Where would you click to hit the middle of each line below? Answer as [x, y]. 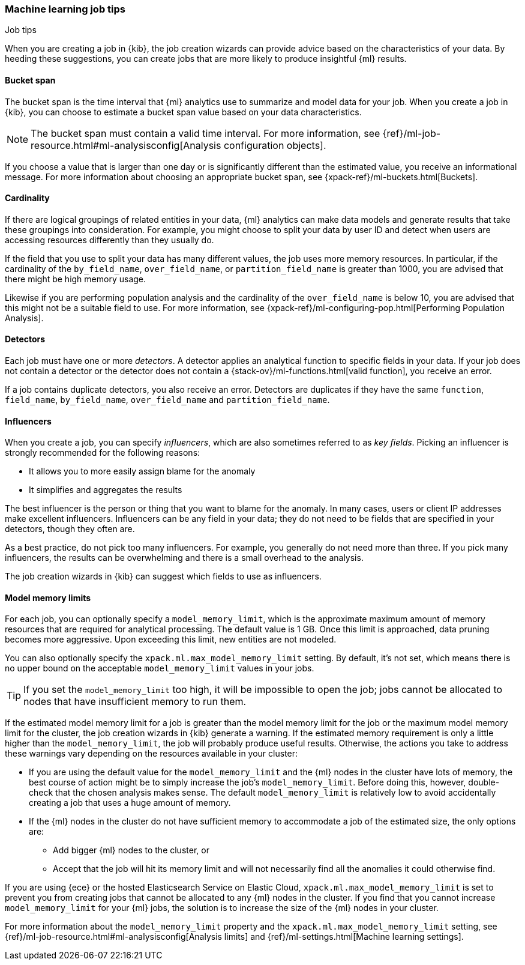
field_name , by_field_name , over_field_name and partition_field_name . [167, 400]
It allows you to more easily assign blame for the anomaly [142, 471]
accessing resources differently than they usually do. [109, 240]
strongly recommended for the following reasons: [103, 453]
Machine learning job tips [65, 9]
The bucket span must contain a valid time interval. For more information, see [205, 133]
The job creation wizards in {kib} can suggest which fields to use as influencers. [163, 576]
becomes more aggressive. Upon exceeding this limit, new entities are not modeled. [171, 640]
